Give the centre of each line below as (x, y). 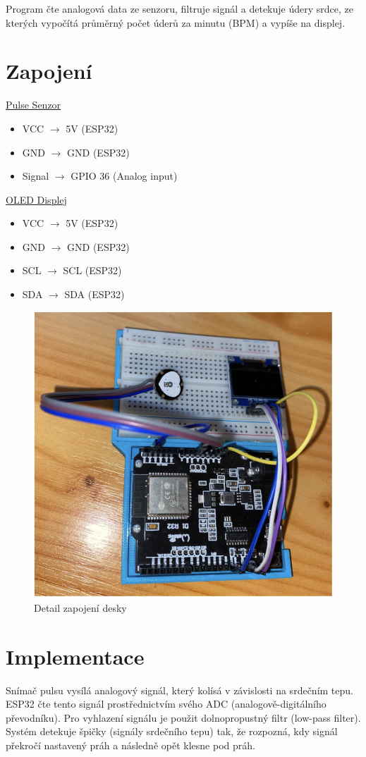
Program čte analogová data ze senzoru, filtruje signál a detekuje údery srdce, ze (179, 8)
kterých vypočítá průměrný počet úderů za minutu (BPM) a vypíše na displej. (176, 22)
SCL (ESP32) (92, 270)
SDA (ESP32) (94, 294)
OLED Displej (36, 199)
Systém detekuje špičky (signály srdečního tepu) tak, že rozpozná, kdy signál (172, 731)
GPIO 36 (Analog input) (124, 176)
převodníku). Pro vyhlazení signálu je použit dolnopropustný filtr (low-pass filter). (183, 717)
